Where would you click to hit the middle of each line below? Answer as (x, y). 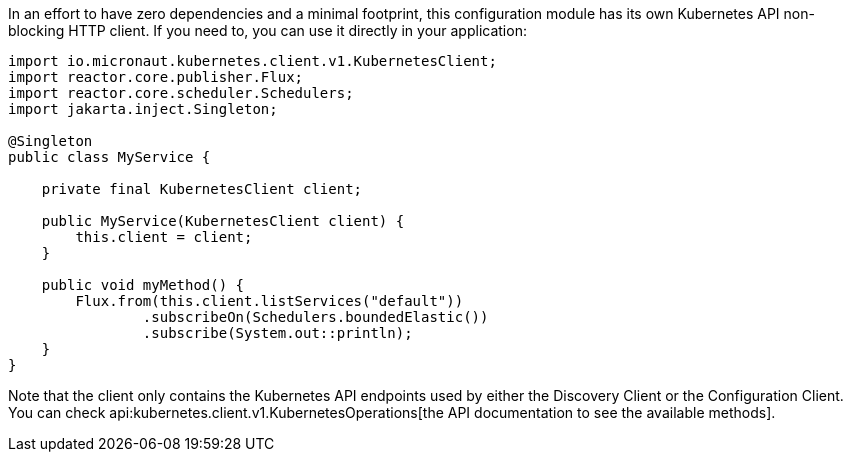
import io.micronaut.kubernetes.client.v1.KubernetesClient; (252, 61)
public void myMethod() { (143, 285)
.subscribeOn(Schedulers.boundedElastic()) (315, 317)
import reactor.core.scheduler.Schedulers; (181, 93)
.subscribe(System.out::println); (277, 333)
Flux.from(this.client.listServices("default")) (269, 301)
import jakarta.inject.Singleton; (143, 109)
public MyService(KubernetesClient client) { (223, 221)
